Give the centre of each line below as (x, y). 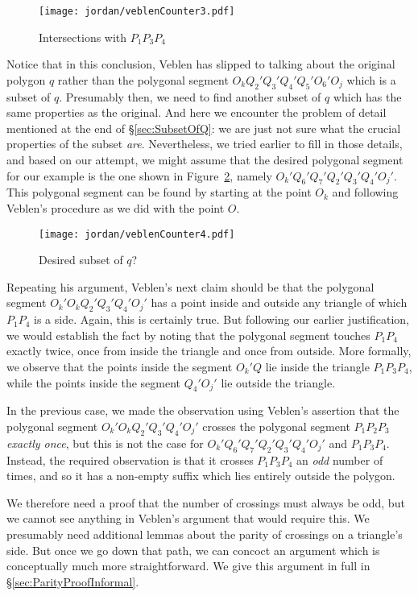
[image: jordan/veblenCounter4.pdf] (137, 234)
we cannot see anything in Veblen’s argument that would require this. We (188, 518)
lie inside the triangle (317, 367)
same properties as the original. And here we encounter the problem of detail (197, 112)
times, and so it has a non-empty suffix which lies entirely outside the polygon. (201, 476)
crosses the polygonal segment (276, 426)
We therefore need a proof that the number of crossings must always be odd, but (206, 502)
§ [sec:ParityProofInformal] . (73, 581)
